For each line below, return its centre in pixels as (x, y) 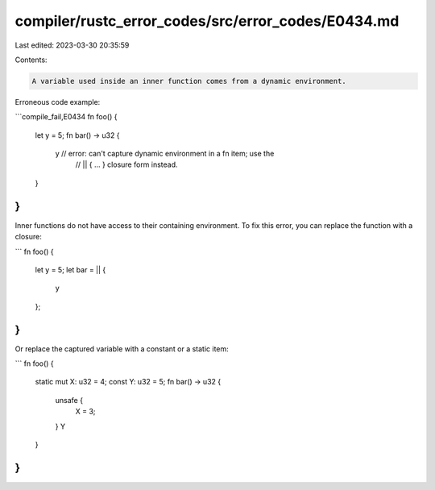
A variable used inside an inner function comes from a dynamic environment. (189, 81)
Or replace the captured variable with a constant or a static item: (122, 349)
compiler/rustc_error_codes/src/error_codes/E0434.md (207, 21)
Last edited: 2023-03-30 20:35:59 (72, 45)
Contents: (31, 60)
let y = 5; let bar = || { (70, 269)
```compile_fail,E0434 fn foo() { (66, 117)
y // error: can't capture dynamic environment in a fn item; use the (165, 154)
